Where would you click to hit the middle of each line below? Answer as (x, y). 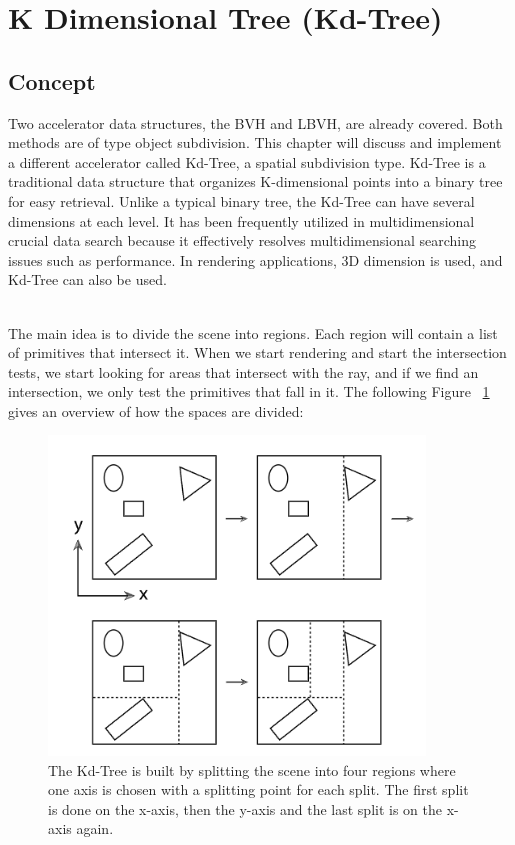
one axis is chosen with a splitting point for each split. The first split (258, 789)
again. (95, 828)
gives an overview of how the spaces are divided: (156, 410)
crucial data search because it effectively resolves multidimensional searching (242, 240)
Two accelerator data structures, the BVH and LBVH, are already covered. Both (255, 122)
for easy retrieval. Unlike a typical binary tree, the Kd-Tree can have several (241, 200)
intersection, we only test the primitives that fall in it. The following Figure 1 (249, 391)
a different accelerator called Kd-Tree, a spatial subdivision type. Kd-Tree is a (247, 161)
